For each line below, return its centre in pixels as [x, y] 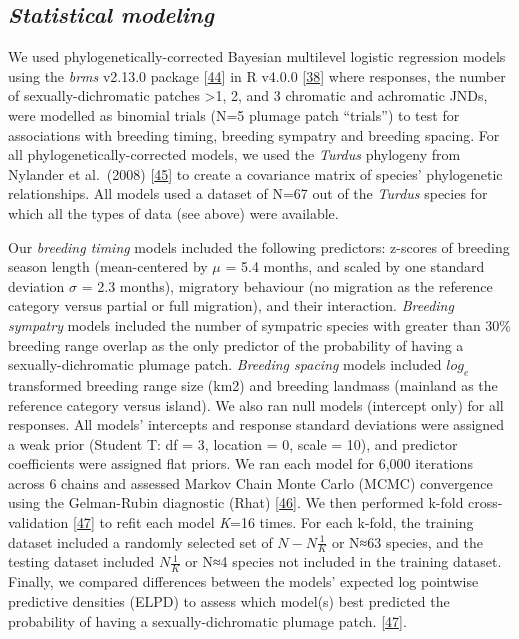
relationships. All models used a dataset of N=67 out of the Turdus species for [248, 193]
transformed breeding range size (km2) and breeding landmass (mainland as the [253, 384]
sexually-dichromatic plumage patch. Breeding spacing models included [225, 364]
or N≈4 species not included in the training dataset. [343, 561]
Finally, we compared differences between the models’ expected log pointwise [243, 581]
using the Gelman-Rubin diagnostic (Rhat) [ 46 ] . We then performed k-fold [236, 502]
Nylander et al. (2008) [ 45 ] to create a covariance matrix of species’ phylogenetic [255, 173]
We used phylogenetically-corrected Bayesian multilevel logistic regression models [257, 56]
